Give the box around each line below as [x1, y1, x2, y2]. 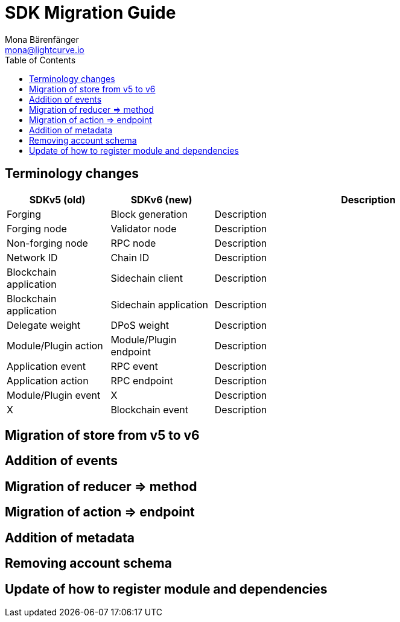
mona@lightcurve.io [5, 44, 84, 55]
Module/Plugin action [7, 339, 103, 352]
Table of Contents [5, 54, 76, 65]
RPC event [110, 360, 158, 372]
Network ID [7, 251, 58, 264]
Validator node [110, 222, 177, 235]
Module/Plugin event [7, 389, 101, 401]
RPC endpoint [110, 374, 173, 387]
